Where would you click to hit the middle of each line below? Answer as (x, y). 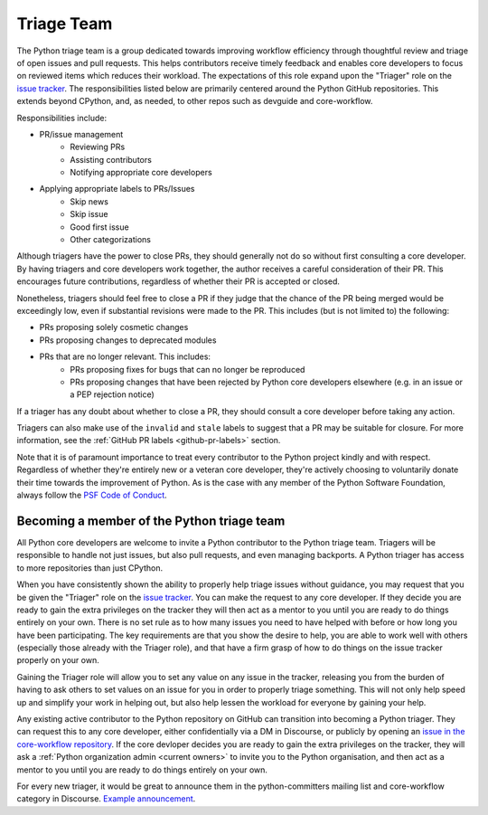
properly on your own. (58, 660)
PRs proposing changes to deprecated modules (128, 340)
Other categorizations (110, 240)
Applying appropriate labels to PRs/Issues (117, 189)
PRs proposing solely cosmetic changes (114, 327)
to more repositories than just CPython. (89, 568)
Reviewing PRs (98, 147)
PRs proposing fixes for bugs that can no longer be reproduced (188, 369)
